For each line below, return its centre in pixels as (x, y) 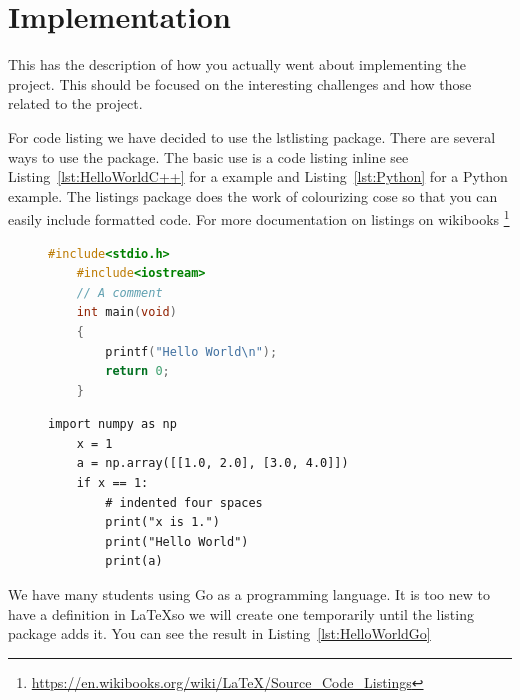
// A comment (119, 292)
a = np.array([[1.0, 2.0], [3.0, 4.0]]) (212, 463)
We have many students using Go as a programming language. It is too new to (249, 594)
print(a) (134, 561)
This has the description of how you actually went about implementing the (237, 64)
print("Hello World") (177, 541)
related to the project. (75, 103)
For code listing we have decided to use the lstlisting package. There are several (252, 136)
